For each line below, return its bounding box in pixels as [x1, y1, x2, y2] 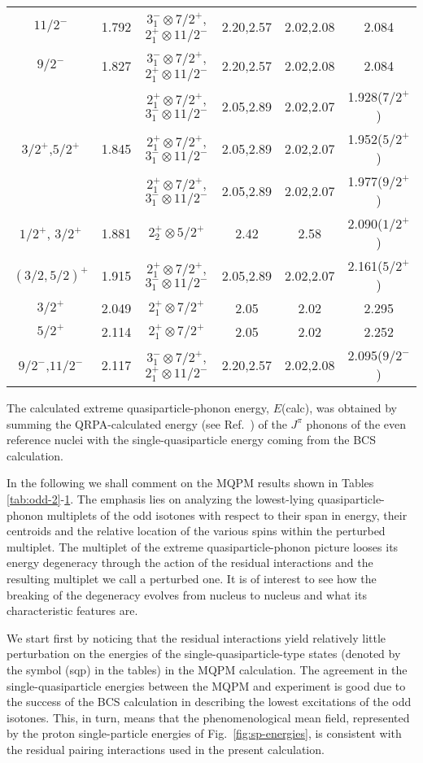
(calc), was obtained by [281, 399, 397, 416]
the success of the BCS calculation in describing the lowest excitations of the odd [7, 693, 412, 710]
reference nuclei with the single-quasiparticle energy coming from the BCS [7, 431, 376, 448]
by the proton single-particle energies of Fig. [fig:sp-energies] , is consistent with [7, 725, 402, 742]
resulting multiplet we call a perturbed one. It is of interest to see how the [7, 569, 377, 586]
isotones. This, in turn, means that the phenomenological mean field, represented [7, 708, 410, 726]
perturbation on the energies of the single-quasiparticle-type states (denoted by [7, 645, 401, 662]
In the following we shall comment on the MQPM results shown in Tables [7, 474, 374, 491]
